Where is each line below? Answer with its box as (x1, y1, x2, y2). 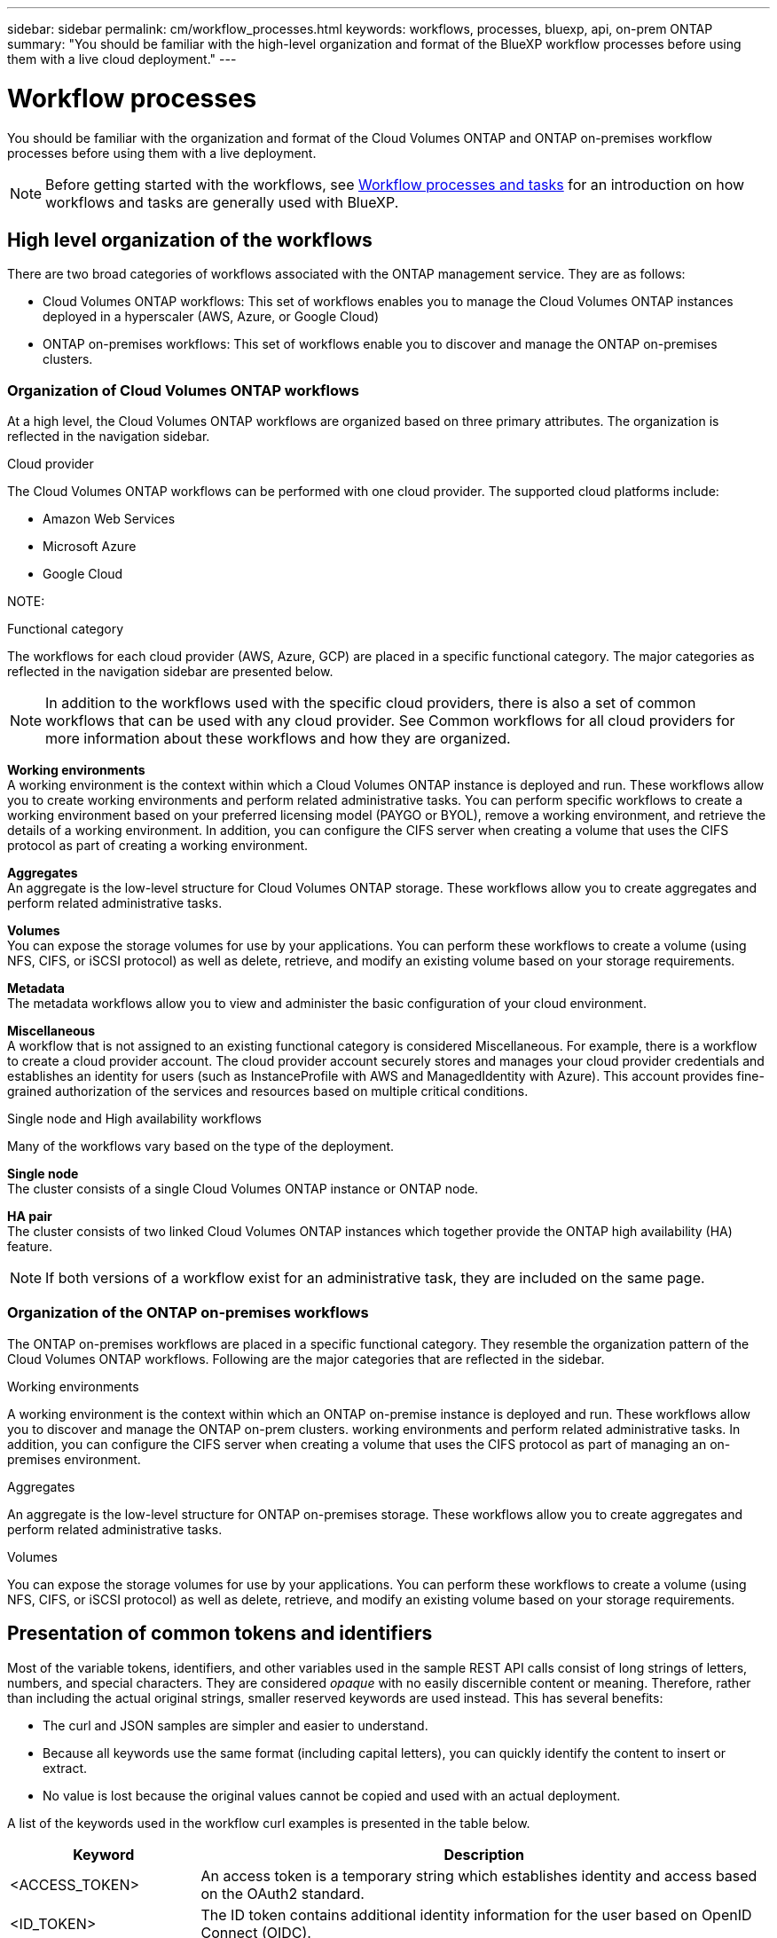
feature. (7, 1239, 53, 1255)
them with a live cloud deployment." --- (7, 51, 237, 67)
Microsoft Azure (43, 539, 137, 555)
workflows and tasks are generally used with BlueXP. (45, 193, 399, 211)
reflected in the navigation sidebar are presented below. (7, 664, 334, 680)
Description (443, 1845, 524, 1863)
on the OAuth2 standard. (200, 1884, 365, 1903)
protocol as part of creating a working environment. (7, 838, 309, 854)
